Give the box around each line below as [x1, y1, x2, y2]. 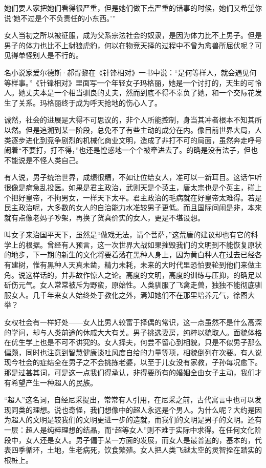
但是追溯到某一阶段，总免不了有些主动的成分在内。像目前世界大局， [25, 124, 255, 135]
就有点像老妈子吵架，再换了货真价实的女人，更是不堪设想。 [4, 212, 205, 222]
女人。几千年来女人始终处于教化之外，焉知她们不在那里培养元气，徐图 [11, 289, 248, 300]
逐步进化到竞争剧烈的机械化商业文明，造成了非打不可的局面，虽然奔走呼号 [11, 134, 262, 145]
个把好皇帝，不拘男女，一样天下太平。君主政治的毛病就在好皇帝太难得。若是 [4, 192, 262, 202]
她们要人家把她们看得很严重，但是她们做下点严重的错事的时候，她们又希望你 [4, 3, 262, 13]
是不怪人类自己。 [25, 154, 83, 165]
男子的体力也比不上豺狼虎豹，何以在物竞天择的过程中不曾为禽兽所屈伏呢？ [4, 39, 255, 50]
